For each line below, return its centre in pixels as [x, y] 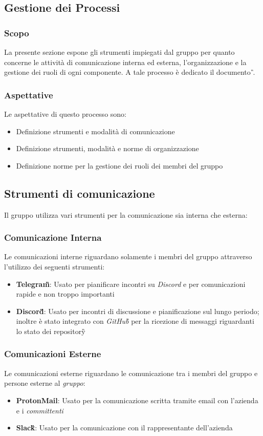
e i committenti [40, 410]
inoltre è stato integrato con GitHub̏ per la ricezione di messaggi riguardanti [135, 321]
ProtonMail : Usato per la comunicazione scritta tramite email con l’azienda [137, 400]
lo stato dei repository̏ [51, 331]
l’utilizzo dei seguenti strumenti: [54, 266]
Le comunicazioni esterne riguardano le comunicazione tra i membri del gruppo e [131, 373]
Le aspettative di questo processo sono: [65, 114]
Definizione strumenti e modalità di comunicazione [95, 131]
